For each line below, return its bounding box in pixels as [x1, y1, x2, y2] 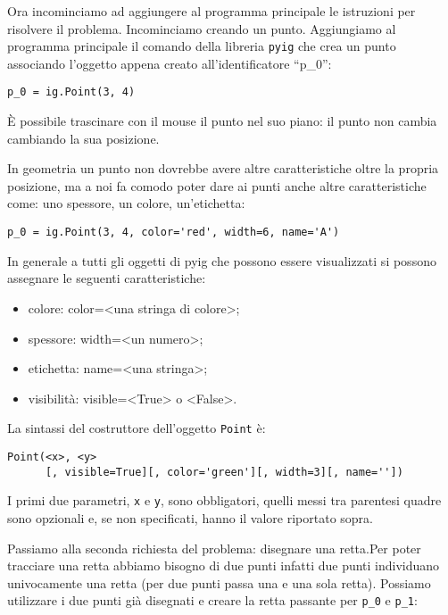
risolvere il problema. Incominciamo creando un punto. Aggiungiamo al [7, 19, 396, 37]
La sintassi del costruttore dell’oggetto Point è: [7, 419, 266, 437]
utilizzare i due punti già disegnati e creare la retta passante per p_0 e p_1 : [7, 591, 418, 610]
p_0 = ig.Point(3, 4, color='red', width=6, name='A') [7, 226, 340, 239]
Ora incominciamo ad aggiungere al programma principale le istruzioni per [7, 2, 416, 20]
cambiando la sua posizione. [7, 129, 160, 147]
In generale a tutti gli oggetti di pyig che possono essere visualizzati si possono [7, 251, 436, 270]
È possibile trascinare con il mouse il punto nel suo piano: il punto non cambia [7, 112, 437, 130]
